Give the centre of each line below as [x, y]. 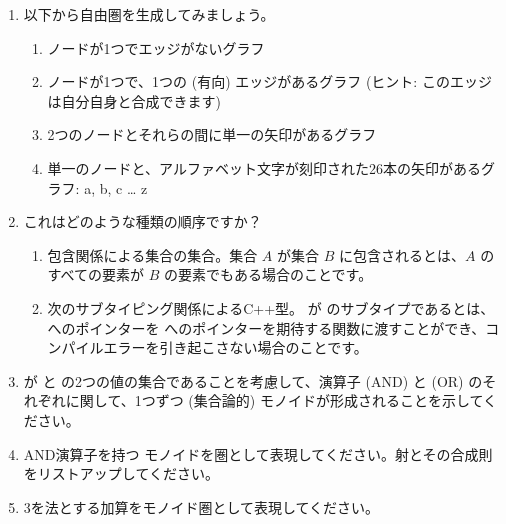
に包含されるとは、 [401, 254]
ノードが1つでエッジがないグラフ [156, 47]
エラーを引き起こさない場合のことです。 [235, 347]
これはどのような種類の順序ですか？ [142, 221]
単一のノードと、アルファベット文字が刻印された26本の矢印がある [264, 167]
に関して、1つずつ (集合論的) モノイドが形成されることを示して [274, 400]
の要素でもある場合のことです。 [268, 274]
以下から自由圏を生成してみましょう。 [149, 14]
